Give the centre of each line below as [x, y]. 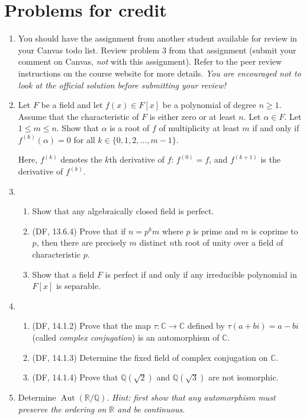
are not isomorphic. [243, 377]
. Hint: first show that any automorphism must [191, 397]
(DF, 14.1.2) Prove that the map [91, 326]
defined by [206, 326]
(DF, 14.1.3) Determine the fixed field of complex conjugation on [150, 357]
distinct [153, 242]
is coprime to [275, 231]
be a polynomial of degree [209, 105]
